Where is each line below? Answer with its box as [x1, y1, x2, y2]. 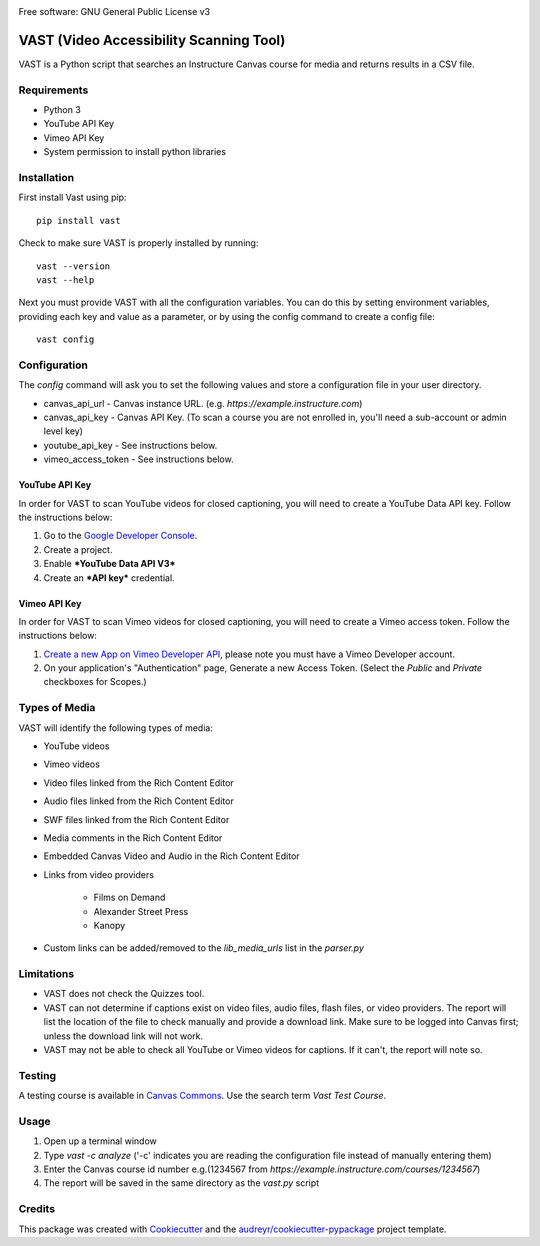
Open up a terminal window [43, 1135, 157, 1147]
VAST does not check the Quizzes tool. [43, 988, 205, 1000]
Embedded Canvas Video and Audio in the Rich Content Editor [43, 850, 300, 862]
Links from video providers [43, 868, 155, 880]
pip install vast [36, 215, 121, 226]
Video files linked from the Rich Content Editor [43, 776, 234, 789]
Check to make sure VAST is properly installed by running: [18, 237, 259, 249]
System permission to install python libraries [43, 146, 227, 158]
